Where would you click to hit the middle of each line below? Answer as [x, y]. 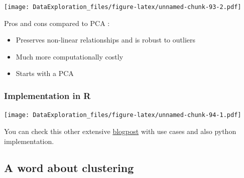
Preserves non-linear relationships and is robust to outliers [106, 40]
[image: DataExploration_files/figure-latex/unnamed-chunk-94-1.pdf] [123, 115]
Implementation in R [47, 95]
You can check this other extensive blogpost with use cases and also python [120, 131]
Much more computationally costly [70, 56]
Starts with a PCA [45, 73]
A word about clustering [69, 168]
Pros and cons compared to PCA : [57, 23]
